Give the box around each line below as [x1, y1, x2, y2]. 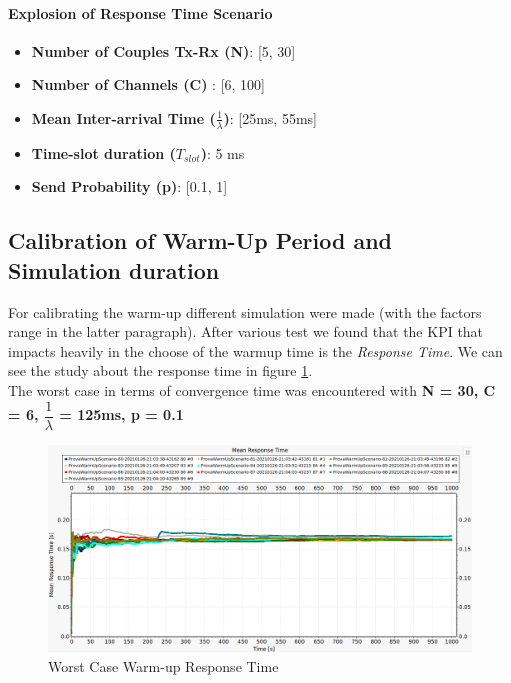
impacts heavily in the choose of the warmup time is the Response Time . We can [8, 340, 503, 361]
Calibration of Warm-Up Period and [8, 225, 393, 256]
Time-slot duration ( [31, 142, 176, 163]
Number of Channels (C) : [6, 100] [31, 74, 265, 95]
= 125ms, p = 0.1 [59, 404, 184, 425]
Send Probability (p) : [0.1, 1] [31, 176, 228, 197]
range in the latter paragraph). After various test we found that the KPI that [8, 321, 484, 342]
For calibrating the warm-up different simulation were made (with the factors [8, 301, 482, 322]
